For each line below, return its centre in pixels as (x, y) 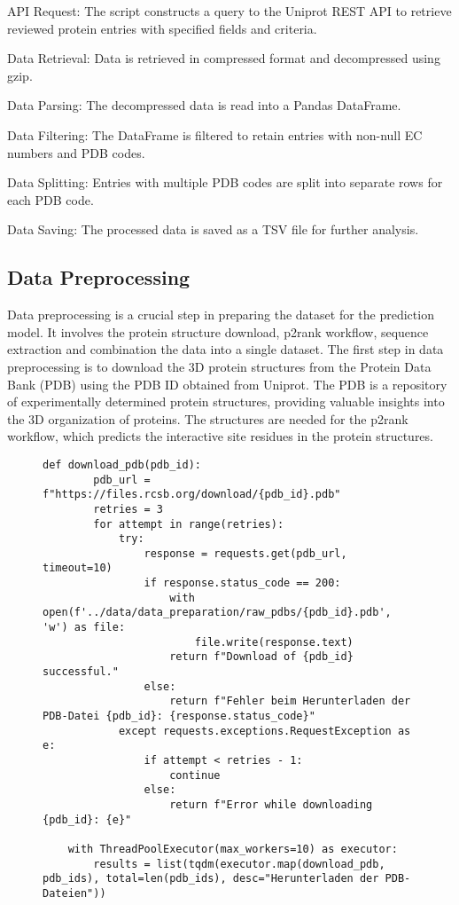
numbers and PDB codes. (76, 152)
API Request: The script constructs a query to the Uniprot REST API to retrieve (229, 11)
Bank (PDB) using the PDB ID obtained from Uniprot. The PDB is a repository (227, 384)
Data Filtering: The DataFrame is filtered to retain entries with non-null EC (215, 134)
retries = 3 (128, 509)
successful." (81, 672)
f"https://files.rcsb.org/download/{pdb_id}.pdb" (192, 495)
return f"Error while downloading (271, 804)
